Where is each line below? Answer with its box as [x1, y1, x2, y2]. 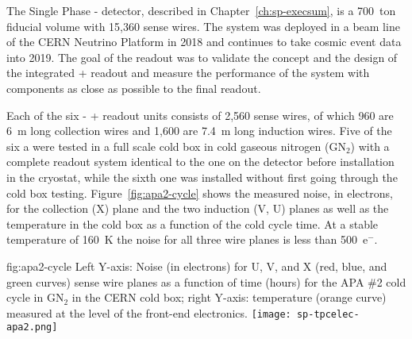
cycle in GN [6, 289, 64, 306]
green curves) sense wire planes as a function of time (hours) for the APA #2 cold [6, 273, 406, 290]
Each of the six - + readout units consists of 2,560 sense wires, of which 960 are [6, 106, 394, 123]
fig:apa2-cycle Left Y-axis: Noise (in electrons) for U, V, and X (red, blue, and [6, 257, 387, 274]
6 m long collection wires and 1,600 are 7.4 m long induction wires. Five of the [6, 122, 392, 139]
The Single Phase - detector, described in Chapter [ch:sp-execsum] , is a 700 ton [6, 2, 396, 18]
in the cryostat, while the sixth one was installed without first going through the [6, 168, 398, 185]
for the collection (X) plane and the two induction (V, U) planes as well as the [6, 200, 389, 217]
